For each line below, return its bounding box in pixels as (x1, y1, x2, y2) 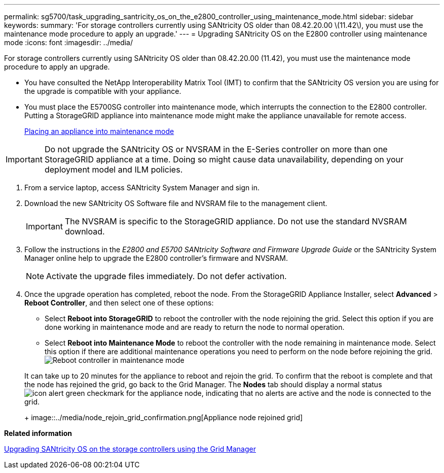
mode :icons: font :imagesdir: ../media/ (4, 38, 133, 47)
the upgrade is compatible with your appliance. (24, 87, 181, 95)
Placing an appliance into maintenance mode (24, 127, 174, 136)
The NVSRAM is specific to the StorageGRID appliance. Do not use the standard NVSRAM (64, 216, 407, 226)
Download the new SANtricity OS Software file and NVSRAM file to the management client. (24, 199, 327, 208)
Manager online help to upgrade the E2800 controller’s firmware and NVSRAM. (24, 254, 288, 262)
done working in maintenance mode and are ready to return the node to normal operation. (45, 323, 345, 331)
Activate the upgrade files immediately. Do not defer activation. (46, 271, 287, 281)
